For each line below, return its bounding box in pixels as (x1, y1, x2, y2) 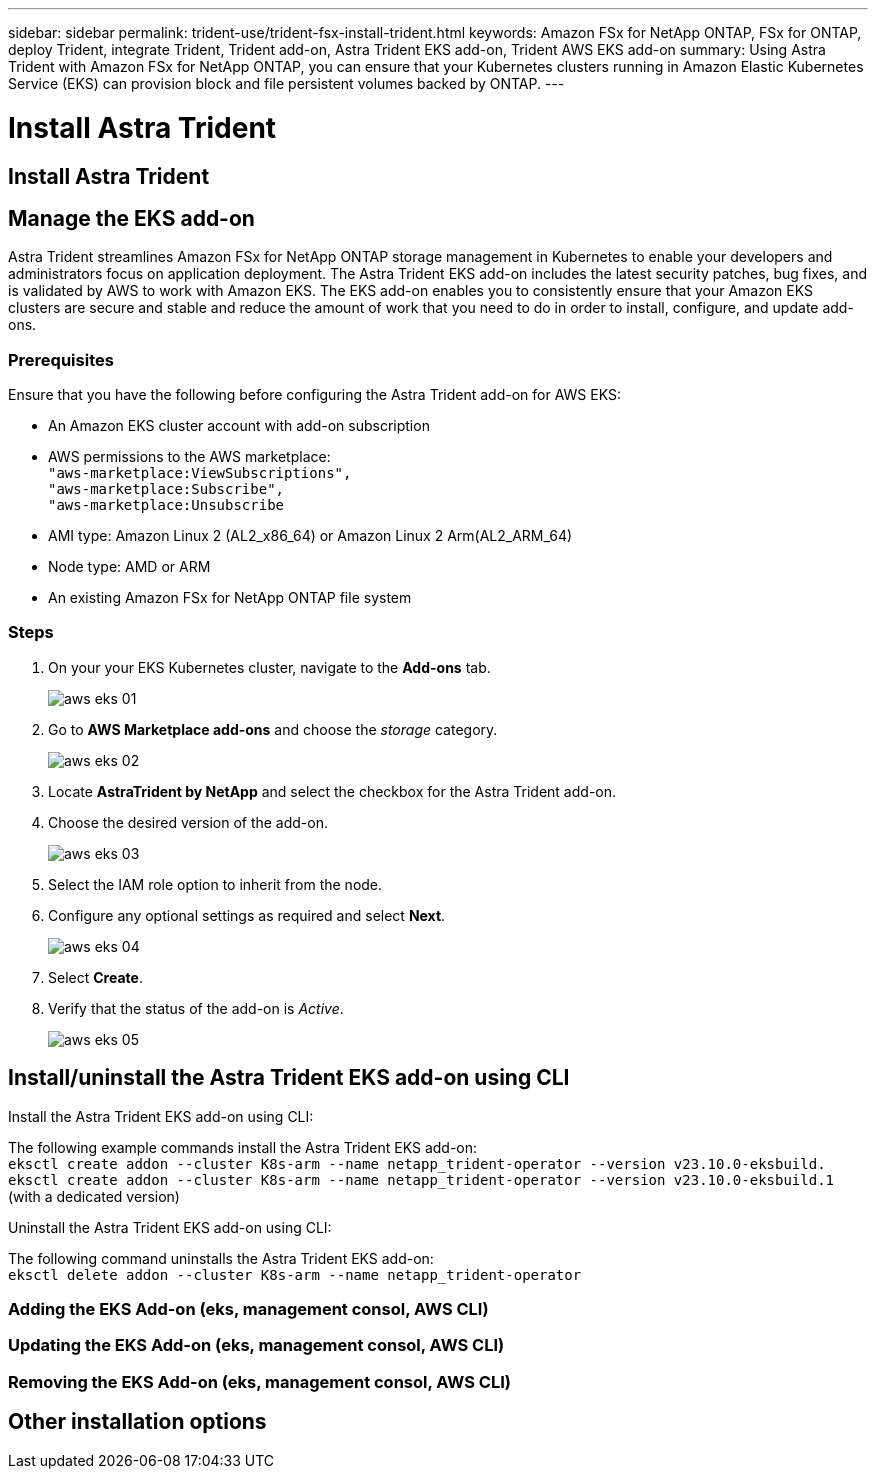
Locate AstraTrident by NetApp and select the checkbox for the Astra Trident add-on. (48, 782, 617, 800)
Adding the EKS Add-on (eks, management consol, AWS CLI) (8, 1299, 489, 1320)
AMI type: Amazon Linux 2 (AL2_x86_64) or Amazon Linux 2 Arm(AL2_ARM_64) (48, 527, 573, 545)
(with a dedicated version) (8, 1187, 180, 1205)
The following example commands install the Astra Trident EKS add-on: (8, 1138, 478, 1156)
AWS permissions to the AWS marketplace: (48, 448, 331, 466)
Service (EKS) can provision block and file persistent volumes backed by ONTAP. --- (8, 75, 565, 92)
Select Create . (48, 968, 143, 986)
